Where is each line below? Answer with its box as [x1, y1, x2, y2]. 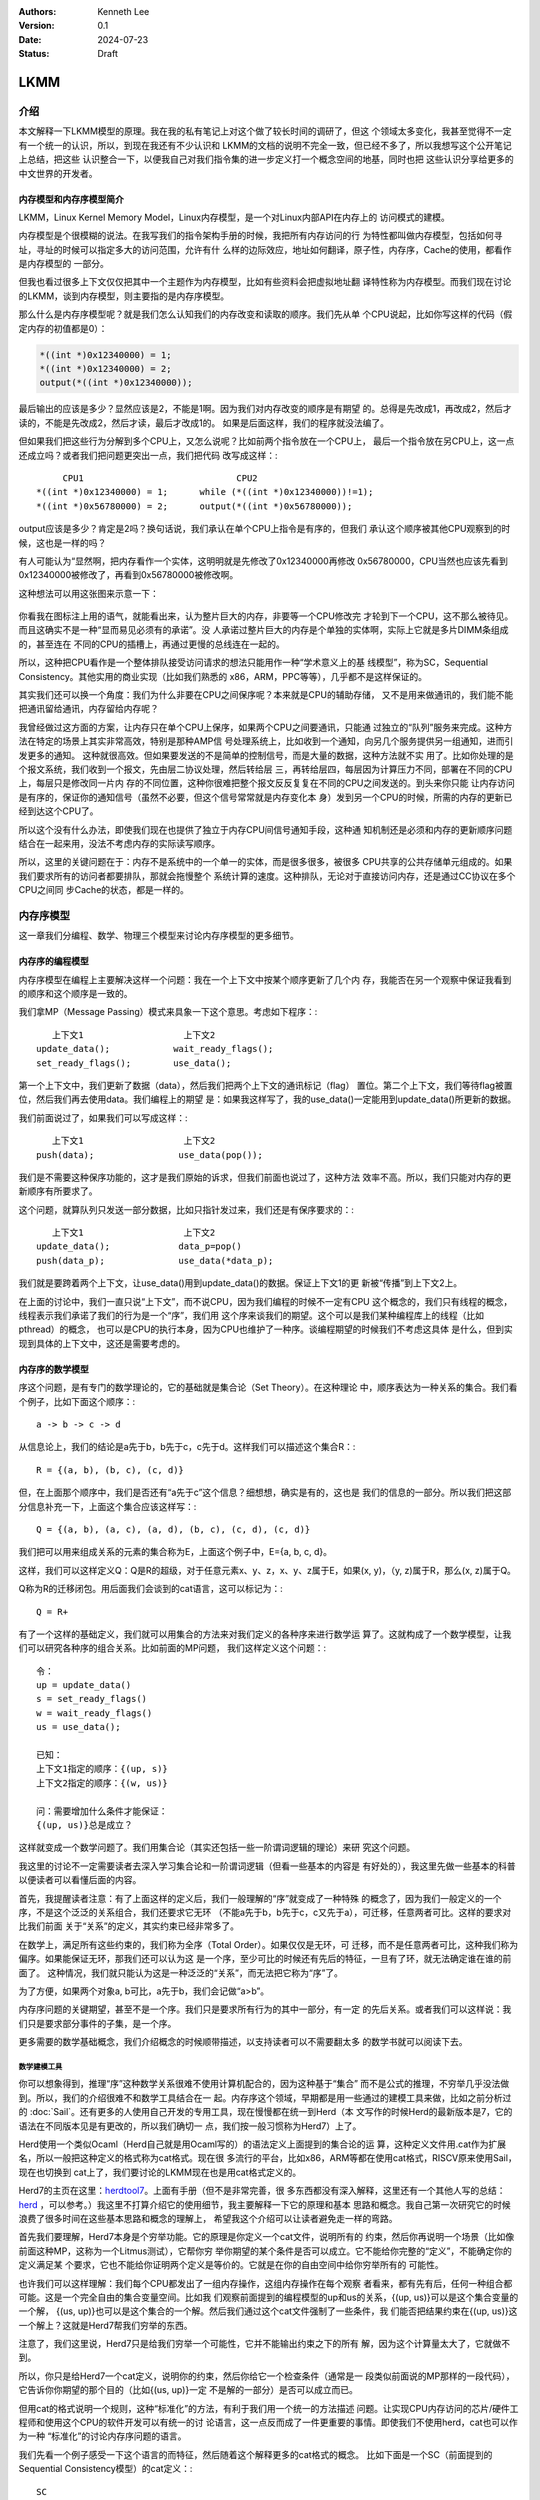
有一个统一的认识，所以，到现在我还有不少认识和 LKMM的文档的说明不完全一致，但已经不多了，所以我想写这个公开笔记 [18, 139, 512, 151]
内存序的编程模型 [18, 955, 89, 967]
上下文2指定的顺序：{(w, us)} [36, 1777, 169, 1789]
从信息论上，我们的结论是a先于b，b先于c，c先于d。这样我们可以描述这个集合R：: [18, 1441, 356, 1453]
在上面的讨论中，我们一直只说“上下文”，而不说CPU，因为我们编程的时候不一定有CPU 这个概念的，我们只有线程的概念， [18, 1295, 513, 1307]
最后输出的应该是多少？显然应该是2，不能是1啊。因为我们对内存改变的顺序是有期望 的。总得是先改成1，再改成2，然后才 [18, 403, 512, 415]
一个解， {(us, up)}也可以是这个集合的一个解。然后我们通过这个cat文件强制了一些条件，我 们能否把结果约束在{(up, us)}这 [18, 2305, 518, 2317]
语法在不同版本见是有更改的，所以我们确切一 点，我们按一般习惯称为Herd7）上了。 [18, 2120, 362, 2132]
